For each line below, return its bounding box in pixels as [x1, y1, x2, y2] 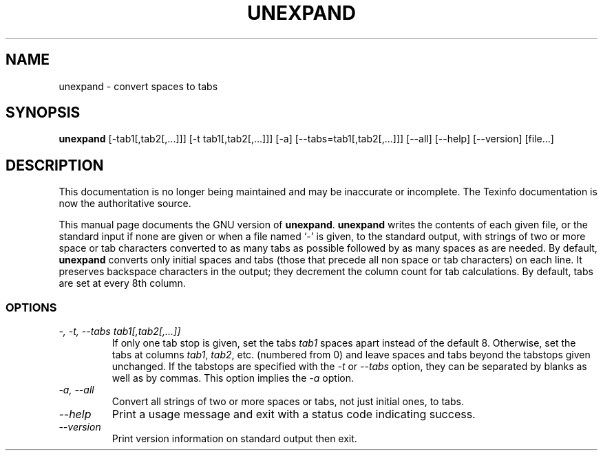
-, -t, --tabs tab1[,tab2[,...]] [59, 325, 181, 338]
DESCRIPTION [6, 156, 104, 174]
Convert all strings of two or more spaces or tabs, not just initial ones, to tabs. [112, 395, 464, 408]
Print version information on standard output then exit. [112, 433, 357, 445]
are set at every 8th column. [59, 277, 186, 290]
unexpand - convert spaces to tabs [59, 80, 218, 92]
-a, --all [59, 384, 94, 396]
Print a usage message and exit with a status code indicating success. [112, 407, 476, 422]
